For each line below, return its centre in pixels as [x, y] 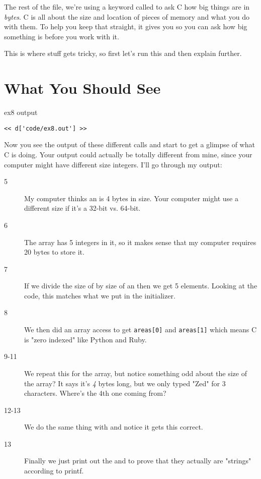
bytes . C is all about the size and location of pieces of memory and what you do [127, 16]
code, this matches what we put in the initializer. [100, 295]
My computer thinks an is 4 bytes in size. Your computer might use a [131, 198]
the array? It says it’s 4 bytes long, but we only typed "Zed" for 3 [125, 383]
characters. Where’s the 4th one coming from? [95, 393]
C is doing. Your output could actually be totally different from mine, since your [128, 154]
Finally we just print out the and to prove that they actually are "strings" [138, 461]
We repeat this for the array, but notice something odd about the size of [136, 373]
